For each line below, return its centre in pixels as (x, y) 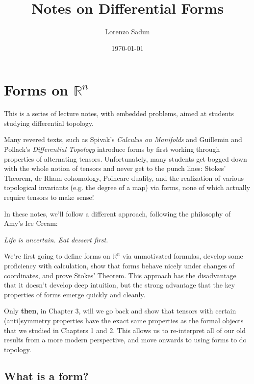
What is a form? (46, 375)
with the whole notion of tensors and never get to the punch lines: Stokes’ (115, 168)
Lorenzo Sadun (127, 32)
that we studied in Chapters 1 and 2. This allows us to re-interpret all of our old (125, 330)
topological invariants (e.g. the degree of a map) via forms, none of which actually (127, 187)
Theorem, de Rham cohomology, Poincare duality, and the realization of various (124, 178)
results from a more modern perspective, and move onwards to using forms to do (125, 340)
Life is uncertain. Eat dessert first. (56, 239)
